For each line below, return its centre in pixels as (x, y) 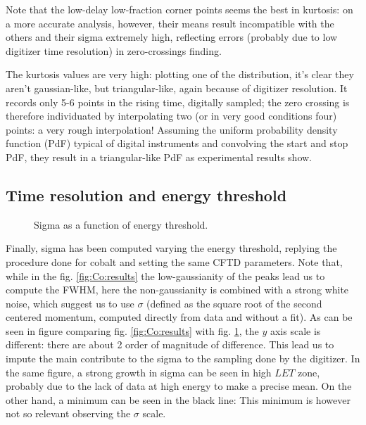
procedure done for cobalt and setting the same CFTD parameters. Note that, (174, 261)
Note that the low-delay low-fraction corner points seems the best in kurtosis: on (179, 9)
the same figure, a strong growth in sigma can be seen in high (139, 372)
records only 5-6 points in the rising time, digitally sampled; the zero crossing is (178, 102)
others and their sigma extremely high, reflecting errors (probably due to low (172, 37)
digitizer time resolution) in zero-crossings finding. (114, 50)
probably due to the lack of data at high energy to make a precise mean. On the (179, 386)
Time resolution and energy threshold (146, 195)
